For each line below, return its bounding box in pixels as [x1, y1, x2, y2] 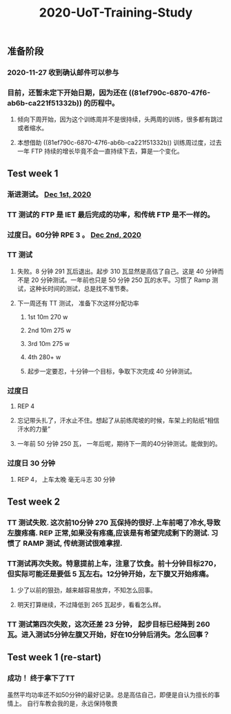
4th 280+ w [27, 353, 61, 361]
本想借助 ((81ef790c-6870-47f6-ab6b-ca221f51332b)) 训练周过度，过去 [17, 139, 222, 147]
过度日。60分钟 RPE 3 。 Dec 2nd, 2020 [7, 229, 141, 239]
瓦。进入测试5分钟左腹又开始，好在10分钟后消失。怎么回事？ [7, 629, 210, 639]
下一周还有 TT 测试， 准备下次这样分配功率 [17, 298, 139, 307]
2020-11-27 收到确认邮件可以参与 [7, 68, 119, 77]
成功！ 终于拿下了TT [7, 673, 75, 683]
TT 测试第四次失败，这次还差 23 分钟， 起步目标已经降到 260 [7, 619, 210, 629]
